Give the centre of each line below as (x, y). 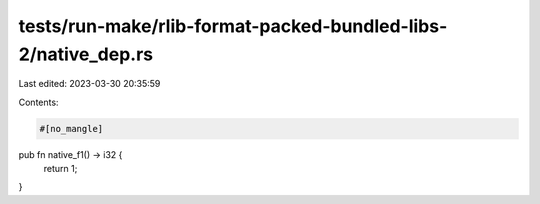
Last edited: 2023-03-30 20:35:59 (89, 84)
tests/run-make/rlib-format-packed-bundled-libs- (233, 26)
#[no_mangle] (71, 128)
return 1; (60, 169)
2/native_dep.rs (86, 54)
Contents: (38, 102)
